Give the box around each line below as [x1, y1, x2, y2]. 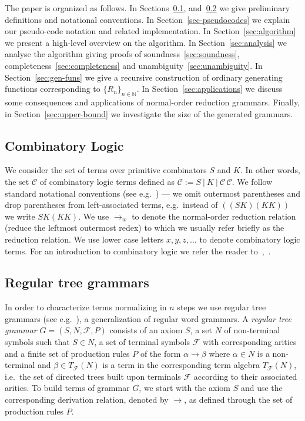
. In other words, [240, 164, 300, 176]
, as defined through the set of [184, 393, 293, 406]
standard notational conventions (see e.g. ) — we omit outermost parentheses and [5, 187, 301, 199]
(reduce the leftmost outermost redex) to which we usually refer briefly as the [5, 221, 284, 234]
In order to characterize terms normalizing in [5, 301, 167, 313]
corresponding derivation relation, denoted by [5, 393, 169, 406]
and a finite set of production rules [5, 347, 130, 359]
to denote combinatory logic [199, 233, 300, 245]
